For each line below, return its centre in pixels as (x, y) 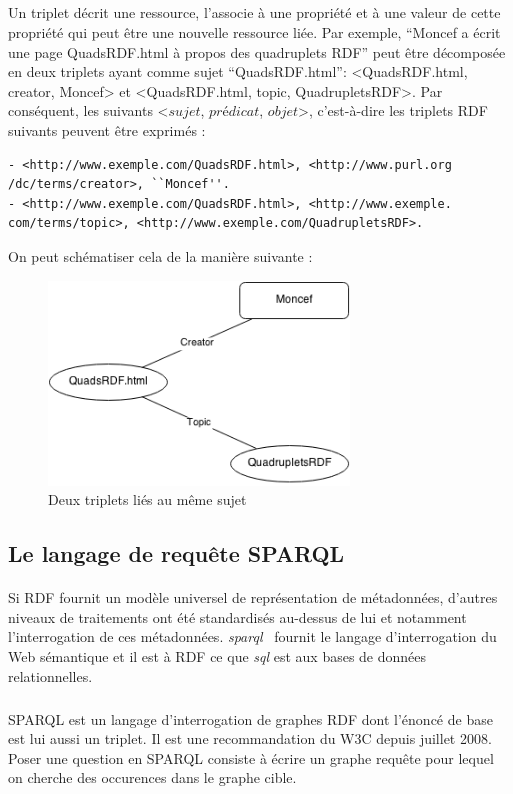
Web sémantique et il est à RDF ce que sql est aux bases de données (217, 656)
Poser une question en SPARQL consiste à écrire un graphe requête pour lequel (251, 757)
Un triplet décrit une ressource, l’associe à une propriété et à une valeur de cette (254, 12)
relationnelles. (50, 675)
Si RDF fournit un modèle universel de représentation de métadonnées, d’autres (253, 597)
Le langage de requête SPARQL (176, 553)
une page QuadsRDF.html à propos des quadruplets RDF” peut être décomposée (257, 51)
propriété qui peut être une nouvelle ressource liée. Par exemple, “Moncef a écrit (254, 31)
